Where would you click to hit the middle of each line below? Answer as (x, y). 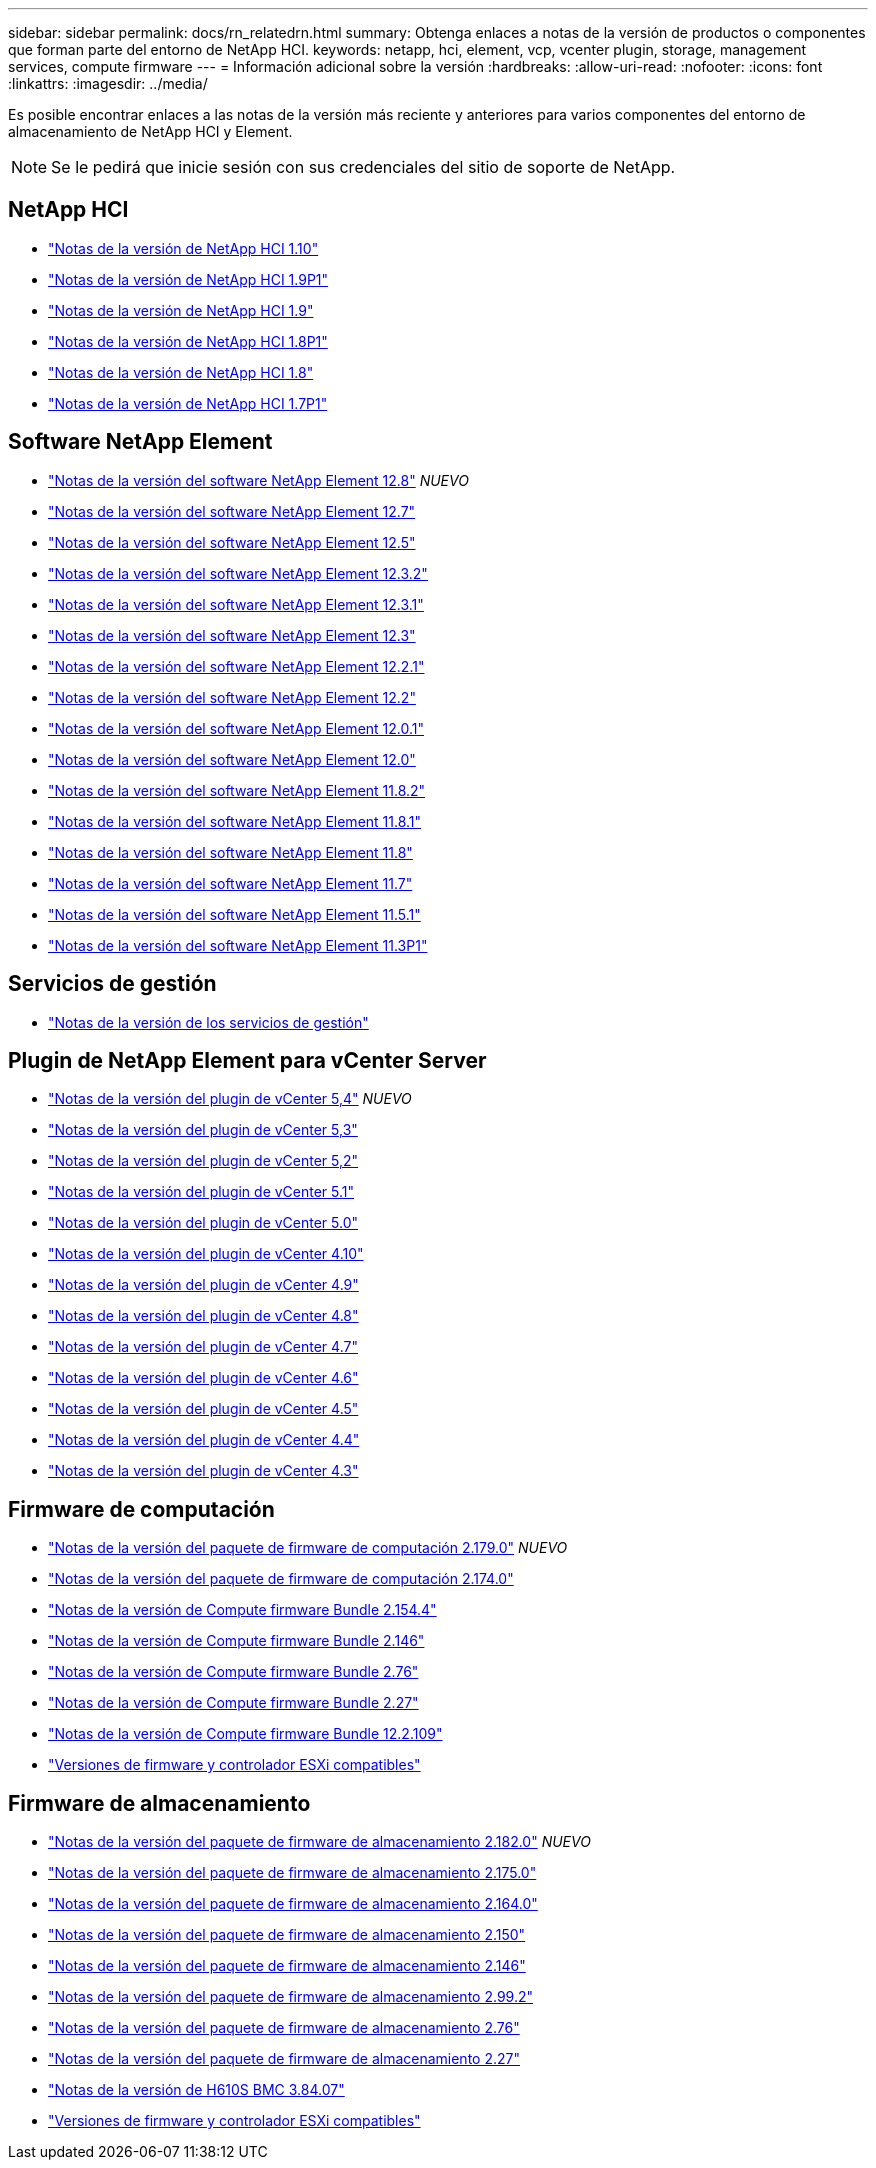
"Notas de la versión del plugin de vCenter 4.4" (204, 1440)
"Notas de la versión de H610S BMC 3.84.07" (196, 2090)
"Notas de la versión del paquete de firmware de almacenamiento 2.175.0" (292, 1873)
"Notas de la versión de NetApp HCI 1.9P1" (188, 279)
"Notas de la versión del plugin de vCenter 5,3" (203, 1130)
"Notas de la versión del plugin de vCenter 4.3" (203, 1471)
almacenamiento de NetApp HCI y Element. (150, 131)
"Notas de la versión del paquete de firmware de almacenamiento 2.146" (287, 1966)
